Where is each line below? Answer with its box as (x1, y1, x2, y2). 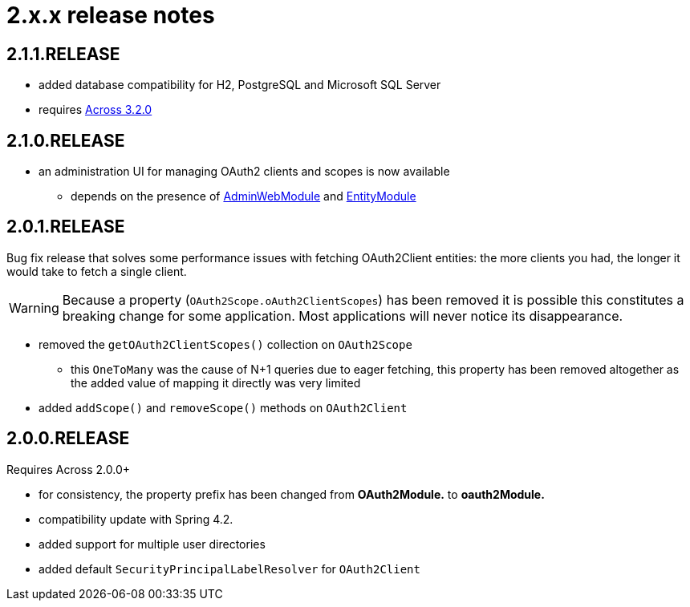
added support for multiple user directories (39, 536, 266, 551)
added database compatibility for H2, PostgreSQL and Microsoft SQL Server (39, 78, 441, 92)
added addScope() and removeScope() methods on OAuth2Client (39, 400, 408, 415)
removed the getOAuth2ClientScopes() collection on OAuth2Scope (39, 337, 412, 351)
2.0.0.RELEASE (6, 428, 130, 449)
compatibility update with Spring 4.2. (39, 512, 233, 526)
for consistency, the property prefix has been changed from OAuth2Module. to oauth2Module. (39, 487, 545, 501)
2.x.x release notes (6, 2, 215, 29)
